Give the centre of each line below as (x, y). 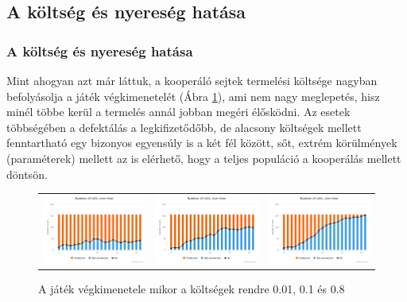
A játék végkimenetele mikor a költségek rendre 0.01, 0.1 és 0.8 (192, 288)
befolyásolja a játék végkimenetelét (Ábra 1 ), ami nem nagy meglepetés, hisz (193, 96)
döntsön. (27, 174)
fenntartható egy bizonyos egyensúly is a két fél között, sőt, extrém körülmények (202, 143)
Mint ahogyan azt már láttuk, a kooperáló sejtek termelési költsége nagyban (192, 80)
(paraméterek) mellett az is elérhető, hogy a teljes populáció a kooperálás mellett (204, 158)
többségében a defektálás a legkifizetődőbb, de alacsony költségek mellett (184, 127)
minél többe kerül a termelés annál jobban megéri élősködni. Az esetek (178, 112)
